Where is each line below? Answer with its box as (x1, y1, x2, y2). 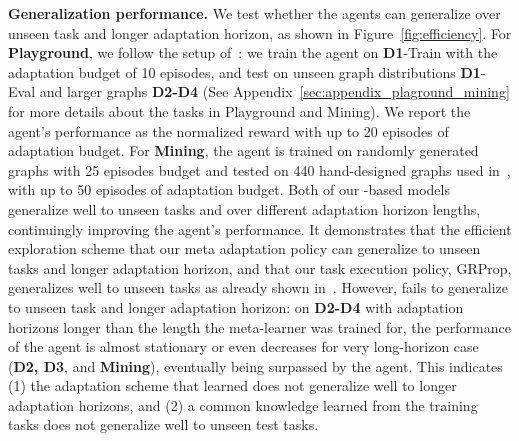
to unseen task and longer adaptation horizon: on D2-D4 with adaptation (8, 296, 464, 317)
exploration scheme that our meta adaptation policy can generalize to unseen (8, 238, 481, 259)
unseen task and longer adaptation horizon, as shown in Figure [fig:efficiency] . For (8, 22, 512, 43)
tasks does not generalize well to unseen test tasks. (8, 414, 319, 435)
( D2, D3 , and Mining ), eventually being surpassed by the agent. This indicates (8, 355, 503, 376)
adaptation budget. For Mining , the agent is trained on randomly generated (8, 140, 479, 161)
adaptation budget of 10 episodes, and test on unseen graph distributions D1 (8, 61, 481, 82)
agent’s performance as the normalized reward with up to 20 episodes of (8, 120, 449, 141)
